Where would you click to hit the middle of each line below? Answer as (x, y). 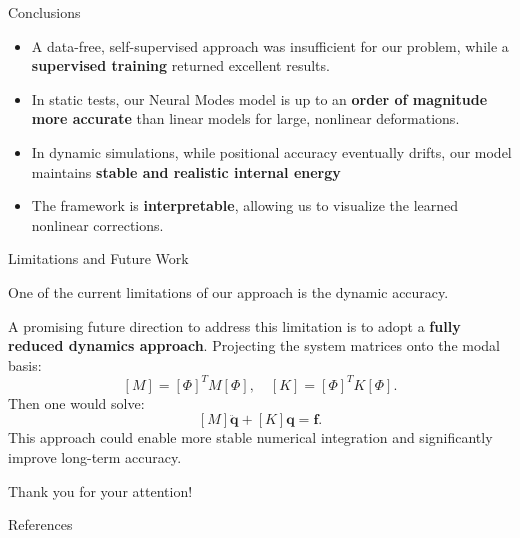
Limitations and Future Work (98, 258)
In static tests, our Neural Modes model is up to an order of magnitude (259, 98)
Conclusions (44, 12)
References (40, 524)
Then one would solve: (76, 402)
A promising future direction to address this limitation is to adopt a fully (234, 325)
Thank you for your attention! (100, 490)
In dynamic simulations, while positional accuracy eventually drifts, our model (271, 151)
